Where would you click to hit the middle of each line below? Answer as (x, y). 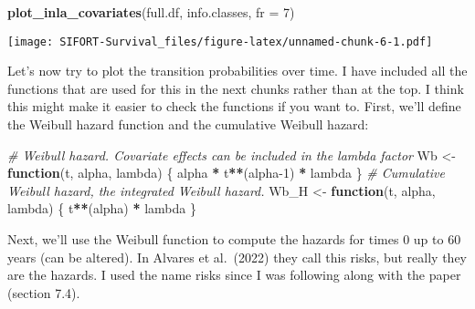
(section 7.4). (44, 292)
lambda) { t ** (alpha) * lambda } (102, 208)
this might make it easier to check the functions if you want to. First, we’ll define (234, 106)
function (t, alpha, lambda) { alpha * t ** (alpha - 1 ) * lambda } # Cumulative (226, 173)
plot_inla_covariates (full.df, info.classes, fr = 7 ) (151, 12)
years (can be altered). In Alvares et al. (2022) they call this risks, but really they (237, 257)
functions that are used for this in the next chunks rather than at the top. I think (236, 88)
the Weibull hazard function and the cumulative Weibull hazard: (188, 124)
